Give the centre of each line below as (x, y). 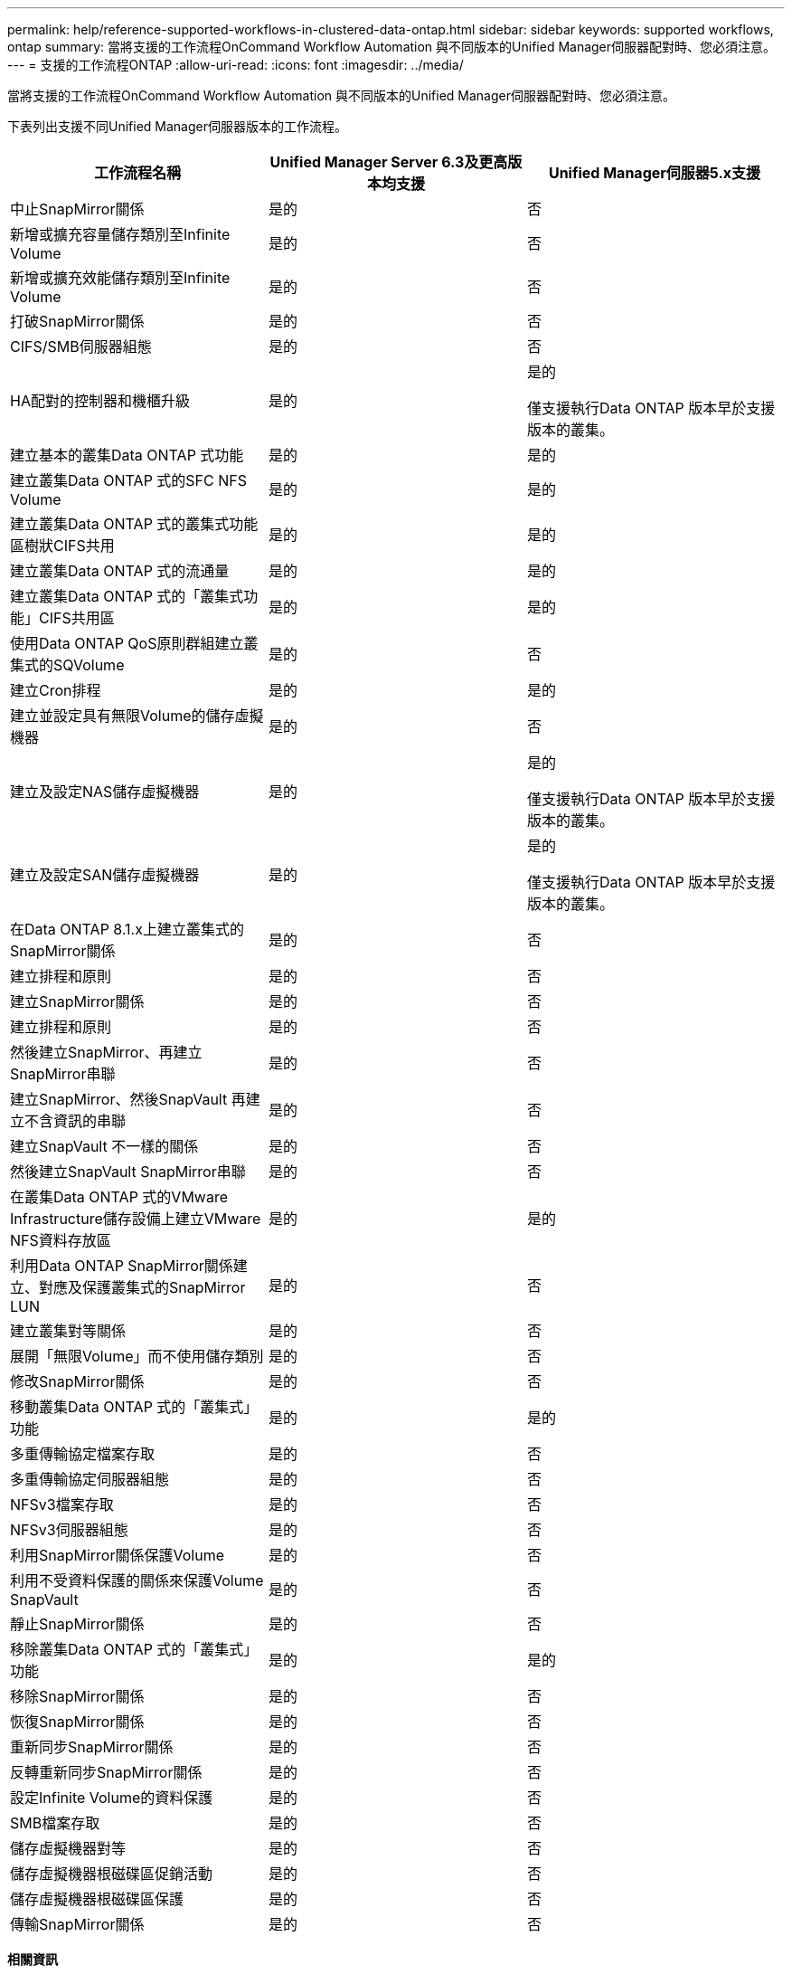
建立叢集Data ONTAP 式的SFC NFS (129, 480)
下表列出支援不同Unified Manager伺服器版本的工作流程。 (177, 126)
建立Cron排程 (56, 690)
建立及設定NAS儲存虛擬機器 (105, 792)
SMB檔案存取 (55, 1823)
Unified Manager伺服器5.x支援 (655, 173)
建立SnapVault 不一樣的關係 (104, 1146)
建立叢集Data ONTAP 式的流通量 (120, 571)
